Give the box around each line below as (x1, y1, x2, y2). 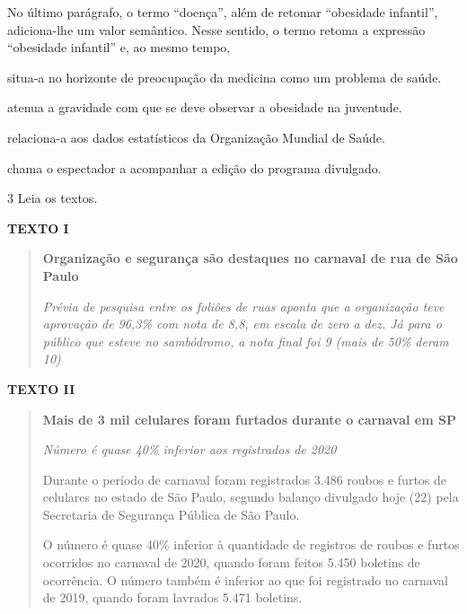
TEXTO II (7, 379, 75, 398)
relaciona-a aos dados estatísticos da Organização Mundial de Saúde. (7, 127, 385, 146)
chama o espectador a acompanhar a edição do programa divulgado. (7, 158, 382, 177)
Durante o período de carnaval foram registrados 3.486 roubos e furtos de (42, 469, 447, 488)
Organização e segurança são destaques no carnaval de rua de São (42, 249, 458, 268)
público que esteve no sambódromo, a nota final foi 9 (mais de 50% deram (42, 331, 449, 350)
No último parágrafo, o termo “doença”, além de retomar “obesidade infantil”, (7, 3, 438, 21)
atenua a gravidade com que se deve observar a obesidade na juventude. (7, 98, 402, 117)
